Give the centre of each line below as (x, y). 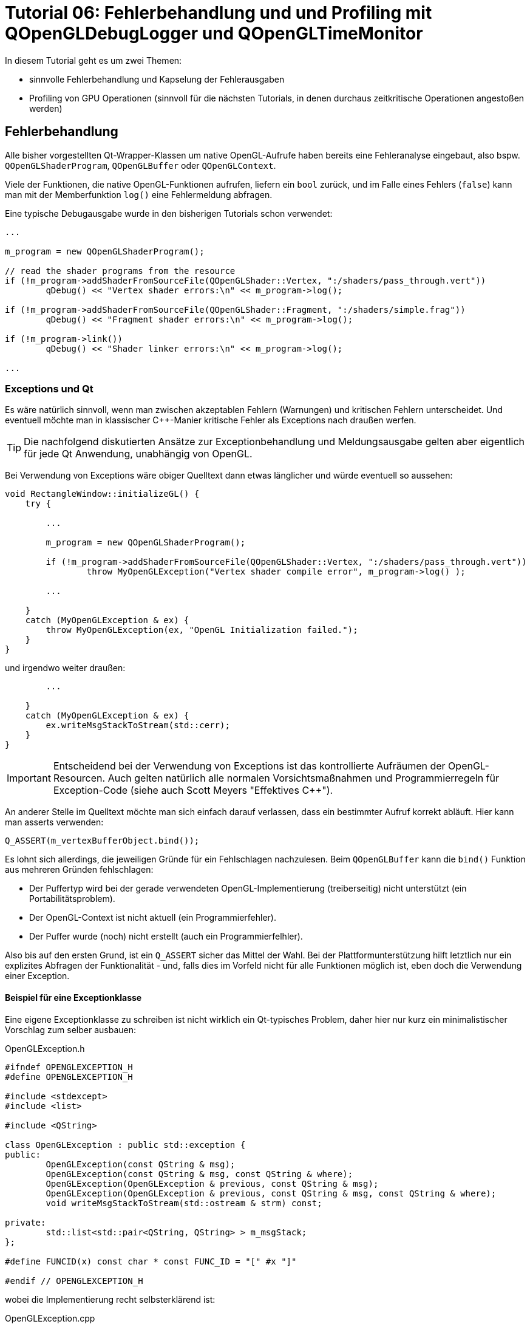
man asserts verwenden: (54, 822)
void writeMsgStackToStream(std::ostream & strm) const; (184, 1203)
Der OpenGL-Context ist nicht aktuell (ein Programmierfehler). (153, 918)
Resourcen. (79, 778)
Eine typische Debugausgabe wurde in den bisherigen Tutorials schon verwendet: (169, 213)
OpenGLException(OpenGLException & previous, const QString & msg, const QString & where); (271, 1193)
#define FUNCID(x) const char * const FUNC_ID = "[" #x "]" (151, 1261)
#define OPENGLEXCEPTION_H (69, 1077)
